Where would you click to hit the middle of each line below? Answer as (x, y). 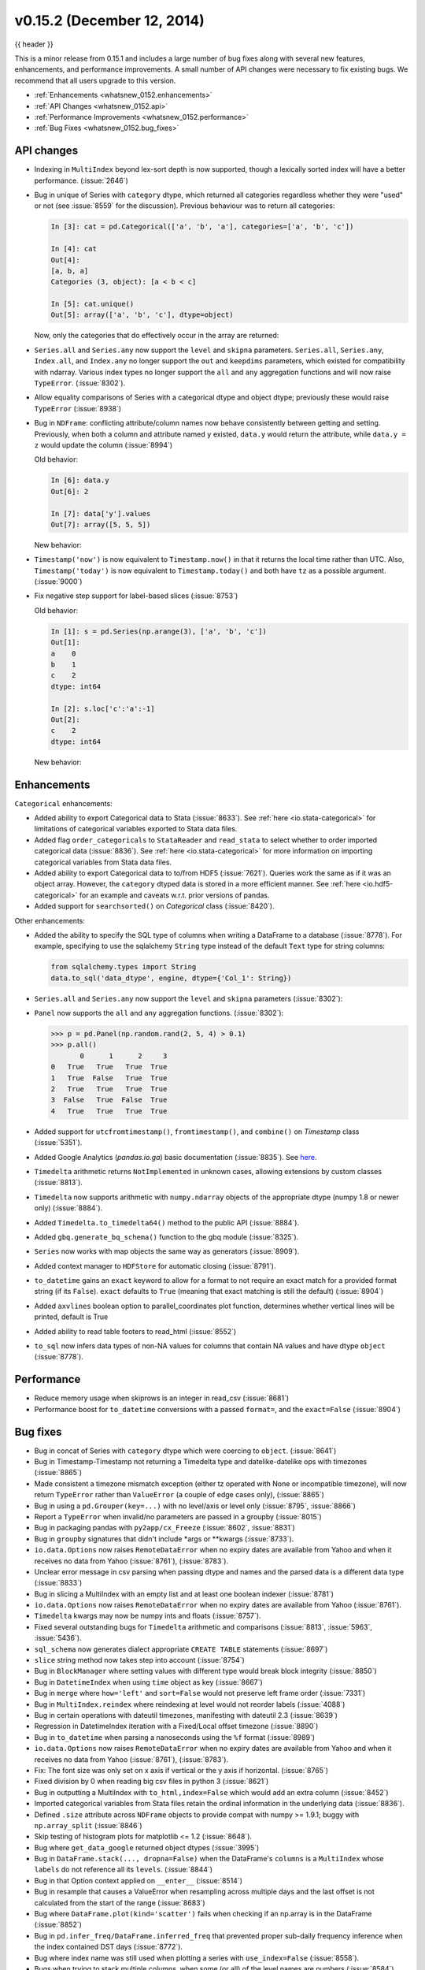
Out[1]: (65, 643)
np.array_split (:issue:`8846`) (88, 1825)
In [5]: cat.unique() (92, 304)
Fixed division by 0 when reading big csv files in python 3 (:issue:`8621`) (152, 1782)
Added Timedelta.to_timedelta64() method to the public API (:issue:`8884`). (166, 1222)
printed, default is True (71, 1317)
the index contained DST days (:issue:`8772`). (108, 1947)
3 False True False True (109, 1100)
